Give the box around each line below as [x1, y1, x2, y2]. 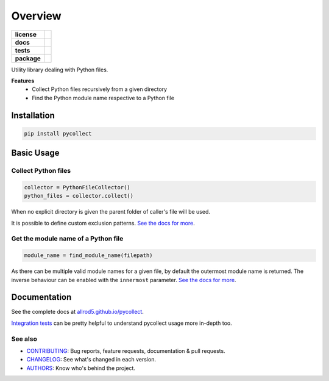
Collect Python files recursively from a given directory [32, 85, 168, 93]
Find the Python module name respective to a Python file [32, 94, 175, 101]
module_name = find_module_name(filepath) [24, 252, 153, 259]
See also [11, 335, 38, 343]
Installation [11, 110, 55, 120]
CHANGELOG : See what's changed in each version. [26, 356, 157, 363]
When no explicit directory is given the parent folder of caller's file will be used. [11, 208, 210, 216]
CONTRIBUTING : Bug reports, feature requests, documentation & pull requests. [26, 347, 225, 354]
